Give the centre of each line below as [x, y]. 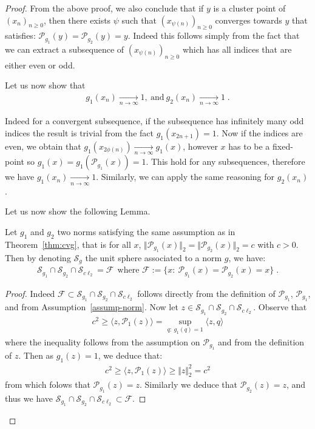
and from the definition [261, 341]
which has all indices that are [237, 49]
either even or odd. [40, 65]
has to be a [249, 146]
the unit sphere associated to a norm [154, 257]
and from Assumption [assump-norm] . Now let [92, 307]
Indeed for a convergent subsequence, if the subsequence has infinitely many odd [154, 121]
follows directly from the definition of [206, 293]
